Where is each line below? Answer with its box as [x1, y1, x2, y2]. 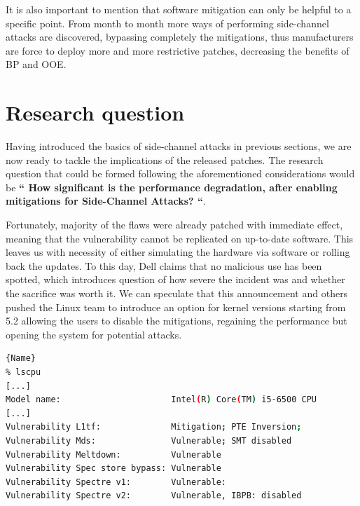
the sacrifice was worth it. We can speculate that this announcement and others [6, 286, 348, 301]
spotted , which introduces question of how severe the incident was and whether [6, 272, 345, 287]
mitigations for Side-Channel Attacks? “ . [6, 193, 206, 208]
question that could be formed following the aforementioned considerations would [6, 166, 355, 181]
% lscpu [6, 367, 41, 377]
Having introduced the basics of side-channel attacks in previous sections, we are [6, 139, 352, 153]
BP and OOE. [6, 57, 67, 71]
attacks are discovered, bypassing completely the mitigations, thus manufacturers [6, 29, 354, 44]
